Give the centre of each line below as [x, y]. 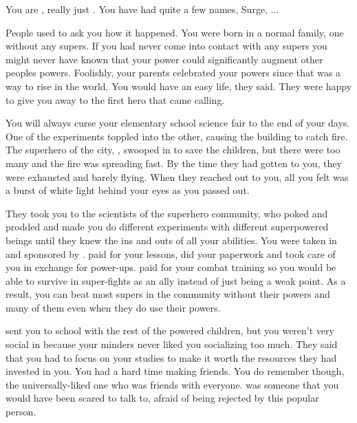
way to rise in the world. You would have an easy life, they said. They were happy [179, 86]
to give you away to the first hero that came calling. [115, 99]
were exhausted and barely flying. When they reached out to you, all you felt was [177, 176]
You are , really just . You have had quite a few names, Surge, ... [142, 9]
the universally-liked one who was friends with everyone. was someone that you [172, 384]
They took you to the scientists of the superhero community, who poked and [167, 213]
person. [21, 412]
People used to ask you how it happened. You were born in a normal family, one [175, 32]
